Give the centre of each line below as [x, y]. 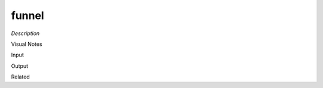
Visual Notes [27, 44]
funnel [28, 15]
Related [20, 77]
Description [25, 33]
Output [19, 66]
